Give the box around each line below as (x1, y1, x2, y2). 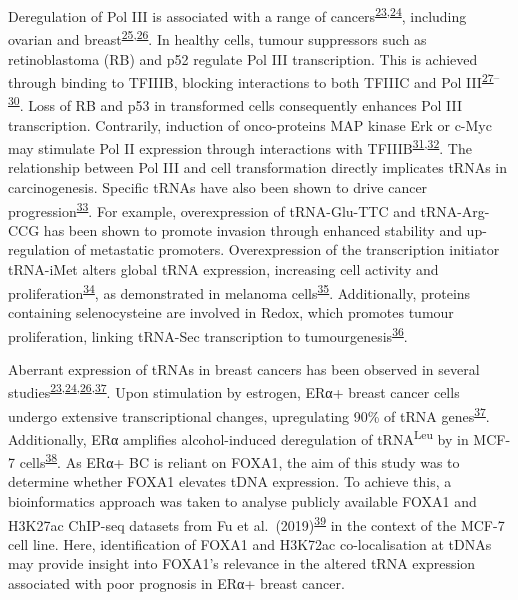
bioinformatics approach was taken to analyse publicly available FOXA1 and (8, 490, 477, 511)
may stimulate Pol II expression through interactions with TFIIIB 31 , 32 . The (8, 135, 472, 158)
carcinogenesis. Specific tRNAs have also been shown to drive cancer (8, 177, 428, 198)
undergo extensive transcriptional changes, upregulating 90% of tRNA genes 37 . (8, 402, 490, 426)
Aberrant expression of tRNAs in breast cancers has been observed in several (8, 358, 480, 379)
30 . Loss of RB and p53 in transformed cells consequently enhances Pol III (8, 92, 462, 115)
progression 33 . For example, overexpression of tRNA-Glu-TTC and (8, 197, 416, 221)
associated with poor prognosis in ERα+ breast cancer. (8, 572, 345, 593)
